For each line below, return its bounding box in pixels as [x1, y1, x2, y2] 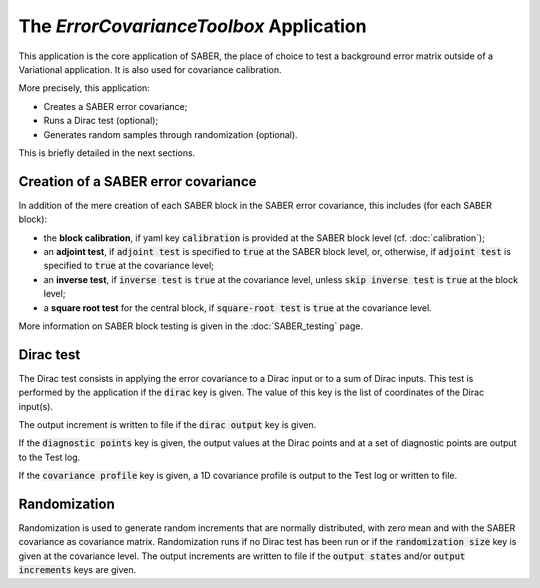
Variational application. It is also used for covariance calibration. [18, 63, 282, 75]
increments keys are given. [18, 564, 137, 576]
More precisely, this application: [18, 82, 150, 94]
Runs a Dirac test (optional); [43, 115, 159, 127]
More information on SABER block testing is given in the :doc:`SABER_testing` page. [18, 320, 364, 332]
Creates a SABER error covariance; [43, 100, 188, 112]
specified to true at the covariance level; [43, 260, 214, 272]
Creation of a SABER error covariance [18, 173, 257, 190]
